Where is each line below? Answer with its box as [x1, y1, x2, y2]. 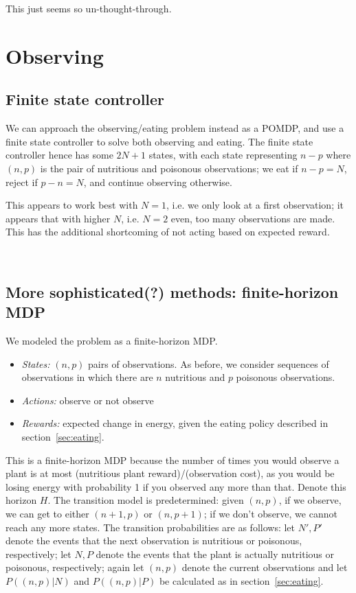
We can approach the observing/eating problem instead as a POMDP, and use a [5, 121, 344, 135]
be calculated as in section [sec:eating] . [159, 574, 324, 588]
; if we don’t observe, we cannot [203, 507, 337, 521]
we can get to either [5, 507, 89, 521]
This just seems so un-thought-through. [5, 1, 172, 15]
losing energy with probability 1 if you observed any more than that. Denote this [5, 479, 346, 493]
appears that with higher [5, 211, 111, 225]
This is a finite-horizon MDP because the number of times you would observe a [5, 452, 340, 467]
